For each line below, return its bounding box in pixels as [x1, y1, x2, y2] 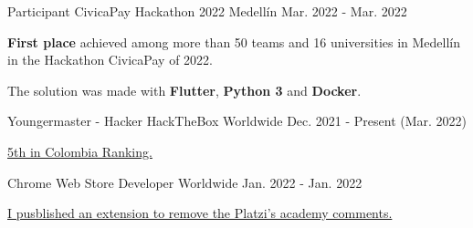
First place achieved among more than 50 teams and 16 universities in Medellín [7, 32, 461, 51]
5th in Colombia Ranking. [7, 141, 152, 161]
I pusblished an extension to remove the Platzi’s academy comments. [7, 203, 393, 223]
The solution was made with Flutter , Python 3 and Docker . [7, 80, 362, 99]
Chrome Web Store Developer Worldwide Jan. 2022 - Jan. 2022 [7, 172, 363, 192]
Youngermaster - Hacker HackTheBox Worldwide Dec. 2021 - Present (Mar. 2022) [7, 111, 468, 130]
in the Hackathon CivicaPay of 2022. [7, 50, 213, 69]
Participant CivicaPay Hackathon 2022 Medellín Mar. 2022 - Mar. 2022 [7, 2, 407, 20]
